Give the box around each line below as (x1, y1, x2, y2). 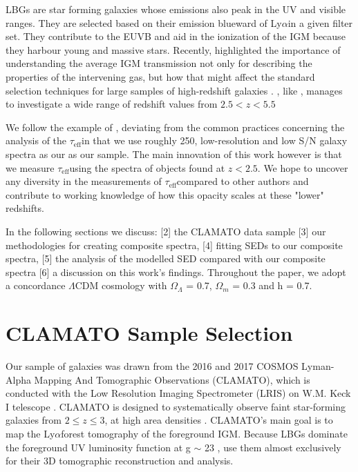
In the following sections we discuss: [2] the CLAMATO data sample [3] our (6, 224, 326, 238)
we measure (6, 160, 55, 175)
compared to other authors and (176, 174, 309, 188)
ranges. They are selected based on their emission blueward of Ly (6, 15, 282, 30)
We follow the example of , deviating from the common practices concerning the (6, 119, 345, 134)
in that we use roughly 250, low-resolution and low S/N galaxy (81, 133, 348, 148)
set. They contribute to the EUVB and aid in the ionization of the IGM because (6, 29, 346, 43)
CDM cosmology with (75, 278, 167, 293)
